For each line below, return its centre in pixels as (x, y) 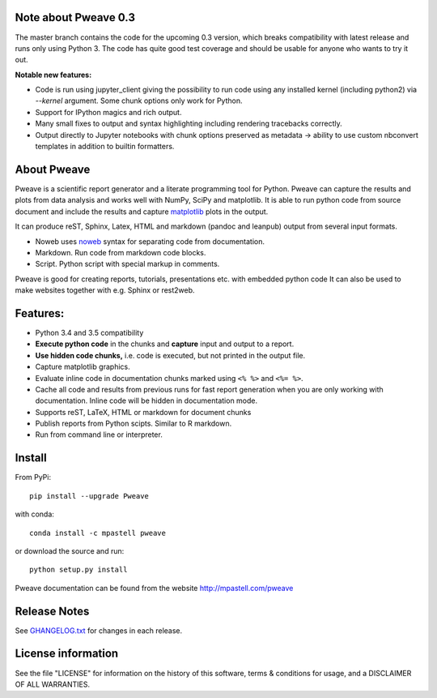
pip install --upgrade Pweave (89, 496)
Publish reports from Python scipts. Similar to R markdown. (134, 424)
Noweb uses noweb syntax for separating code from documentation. (150, 241)
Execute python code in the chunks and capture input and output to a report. (165, 344)
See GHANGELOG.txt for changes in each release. (99, 630)
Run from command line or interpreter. (99, 435)
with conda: (34, 514)
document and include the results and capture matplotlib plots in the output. (142, 212)
